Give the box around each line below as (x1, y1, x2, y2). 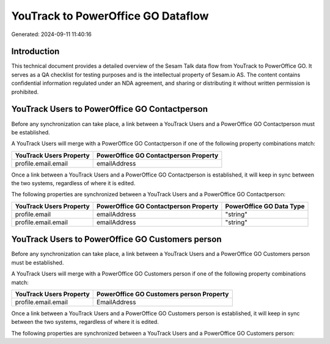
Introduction (11, 46, 60, 57)
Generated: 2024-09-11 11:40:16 (11, 31, 92, 38)
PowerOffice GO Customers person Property (97, 290, 229, 298)
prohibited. (11, 88, 39, 95)
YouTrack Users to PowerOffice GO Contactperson (11, 104, 208, 114)
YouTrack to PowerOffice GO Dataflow (11, 9, 209, 23)
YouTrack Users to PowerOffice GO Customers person (11, 234, 222, 244)
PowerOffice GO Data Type (225, 202, 305, 210)
